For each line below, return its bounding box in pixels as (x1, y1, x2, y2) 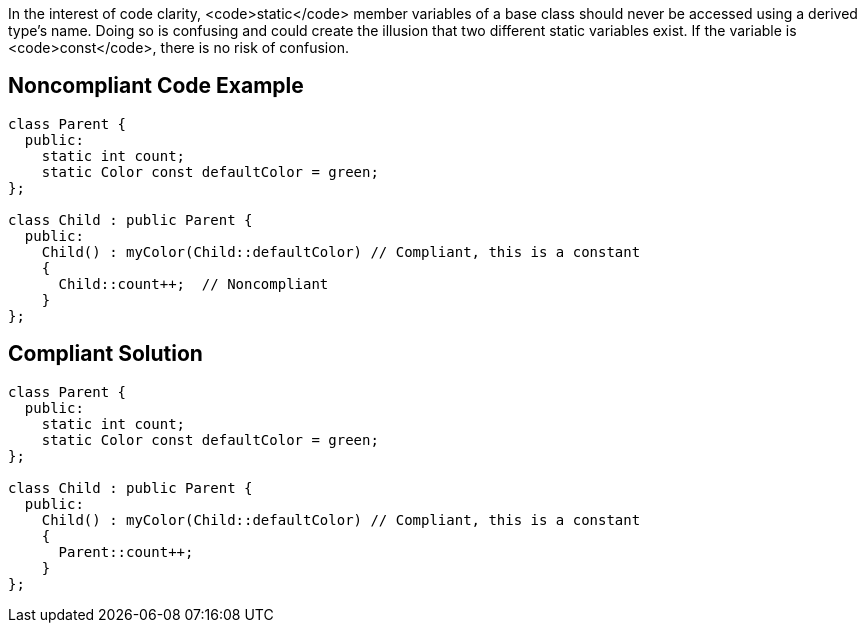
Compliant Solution (8, 341, 203, 367)
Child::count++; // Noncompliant (58, 275, 329, 292)
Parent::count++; (58, 543, 194, 560)
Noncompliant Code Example (8, 73, 304, 99)
